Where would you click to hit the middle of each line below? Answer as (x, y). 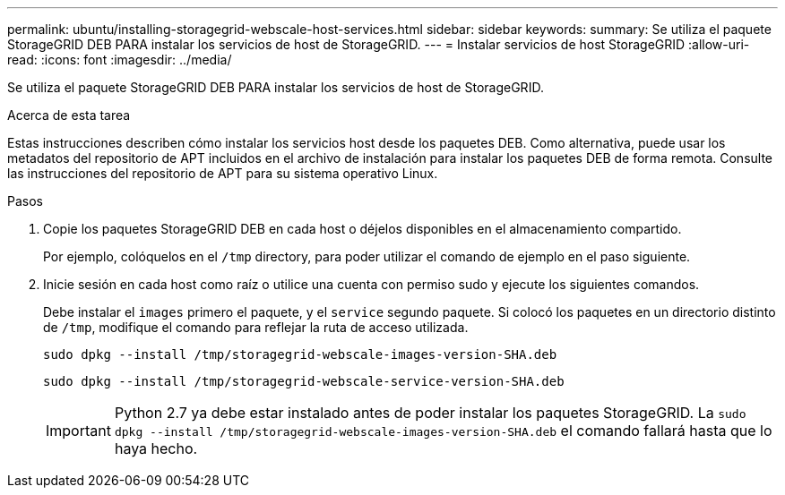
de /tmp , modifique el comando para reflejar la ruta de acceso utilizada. (256, 327)
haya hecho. (156, 448)
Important (78, 431)
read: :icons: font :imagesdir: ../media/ (120, 60)
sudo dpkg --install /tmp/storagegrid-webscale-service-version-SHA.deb (304, 381)
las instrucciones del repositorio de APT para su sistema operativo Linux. (223, 173)
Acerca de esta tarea (69, 115)
